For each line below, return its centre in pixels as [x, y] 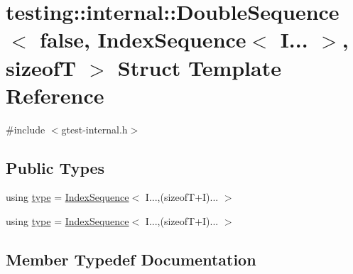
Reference [55, 95]
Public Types [55, 167]
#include [26, 129]
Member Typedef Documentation [131, 259]
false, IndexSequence [143, 39]
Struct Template [199, 67]
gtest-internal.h [94, 129]
